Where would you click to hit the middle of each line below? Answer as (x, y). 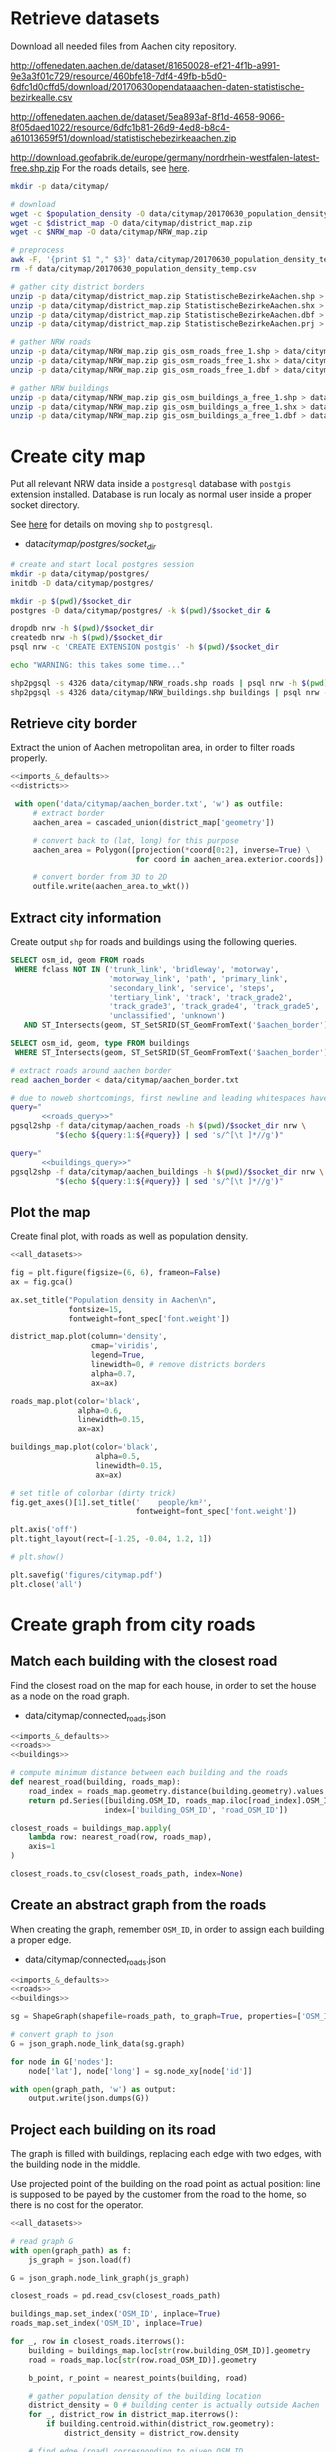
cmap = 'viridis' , (124, 1346)
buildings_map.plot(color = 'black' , (84, 1447)
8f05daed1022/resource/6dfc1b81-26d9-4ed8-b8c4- (120, 127)
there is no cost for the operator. (77, 2205)
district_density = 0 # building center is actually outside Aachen (174, 2405)
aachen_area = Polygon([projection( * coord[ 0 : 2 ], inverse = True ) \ (171, 850)
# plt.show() (37, 1557)
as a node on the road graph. (70, 1696)
